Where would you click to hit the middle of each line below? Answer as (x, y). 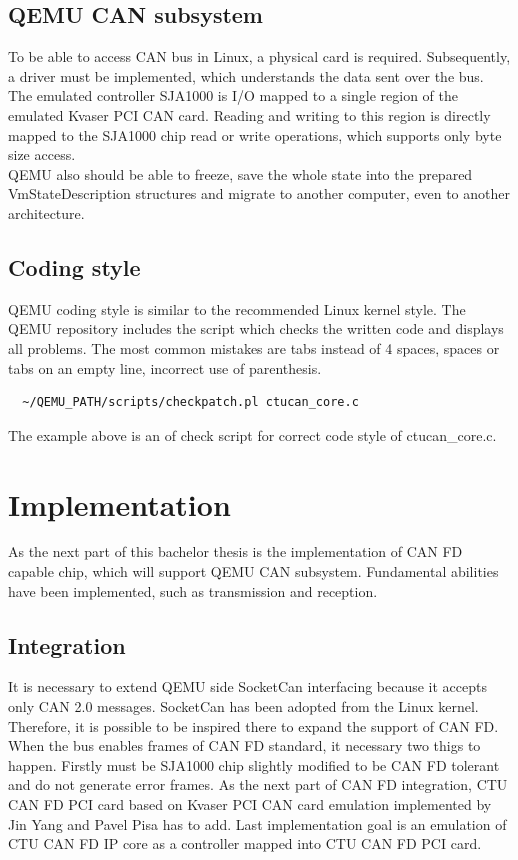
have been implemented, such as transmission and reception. (193, 590)
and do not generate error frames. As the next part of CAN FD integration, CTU (258, 784)
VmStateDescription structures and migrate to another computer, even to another (259, 193)
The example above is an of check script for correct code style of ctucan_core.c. (252, 434)
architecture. (46, 212)
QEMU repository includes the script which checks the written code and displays (256, 328)
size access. (42, 154)
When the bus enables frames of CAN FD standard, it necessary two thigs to (244, 745)
